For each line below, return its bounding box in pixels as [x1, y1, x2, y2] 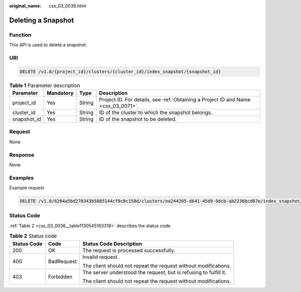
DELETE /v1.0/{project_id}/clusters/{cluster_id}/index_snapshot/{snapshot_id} [20, 68, 221, 74]
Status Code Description [82, 240, 142, 247]
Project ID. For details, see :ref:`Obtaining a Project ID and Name [99, 96, 251, 103]
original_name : [9, 3, 42, 9]
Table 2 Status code [9, 233, 57, 240]
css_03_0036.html [49, 3, 86, 9]
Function [9, 31, 32, 38]
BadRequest [48, 258, 77, 265]
